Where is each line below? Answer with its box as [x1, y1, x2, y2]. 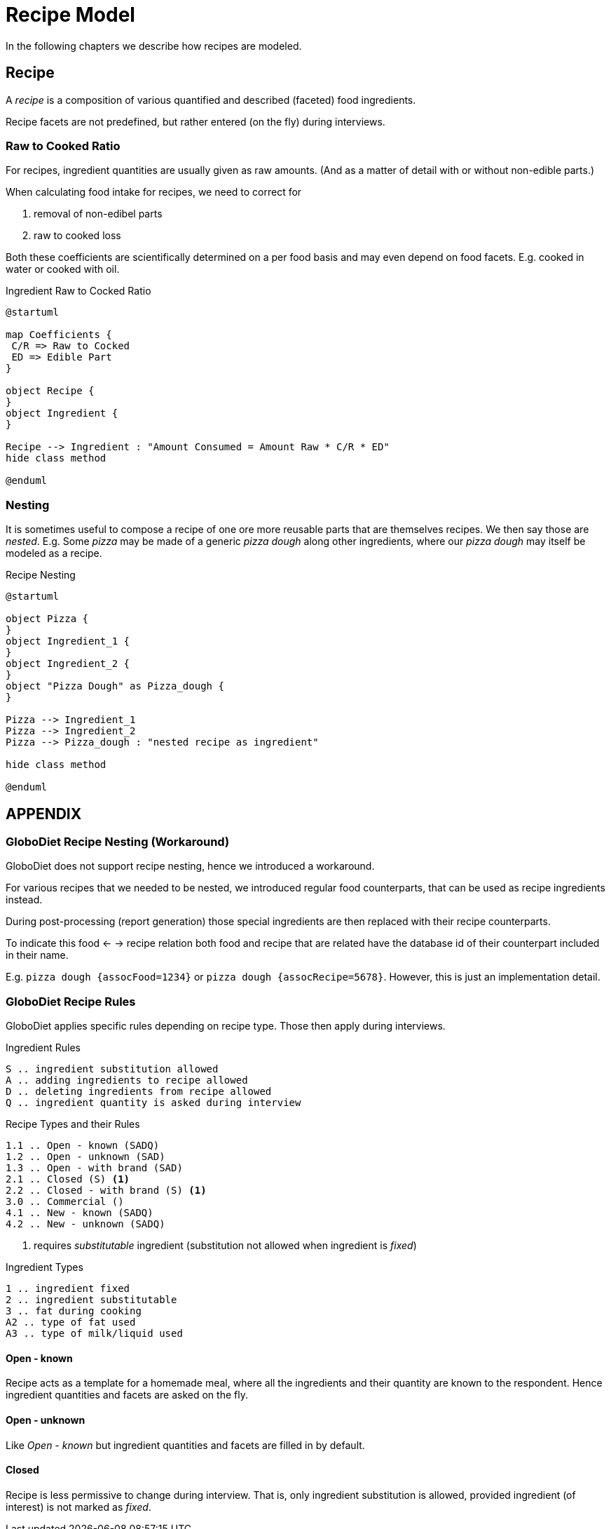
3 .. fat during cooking [6, 1305, 142, 1317]
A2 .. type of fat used [6, 1316, 136, 1328]
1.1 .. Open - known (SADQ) [6, 1140, 160, 1152]
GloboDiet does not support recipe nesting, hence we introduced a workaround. [6, 860, 375, 873]
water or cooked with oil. [6, 263, 120, 276]
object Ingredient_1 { [6, 635, 130, 647]
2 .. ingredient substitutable [6, 1294, 177, 1306]
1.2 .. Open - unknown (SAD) [6, 1151, 165, 1163]
